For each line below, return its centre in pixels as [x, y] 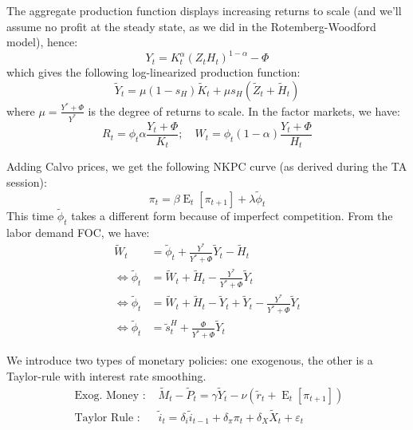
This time [30, 215]
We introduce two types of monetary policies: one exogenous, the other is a [190, 360]
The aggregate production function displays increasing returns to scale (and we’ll [204, 10]
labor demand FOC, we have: [78, 232]
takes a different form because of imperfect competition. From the [232, 215]
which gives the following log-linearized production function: [153, 72]
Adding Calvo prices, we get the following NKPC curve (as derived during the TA [207, 166]
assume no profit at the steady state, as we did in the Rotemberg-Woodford [191, 26]
